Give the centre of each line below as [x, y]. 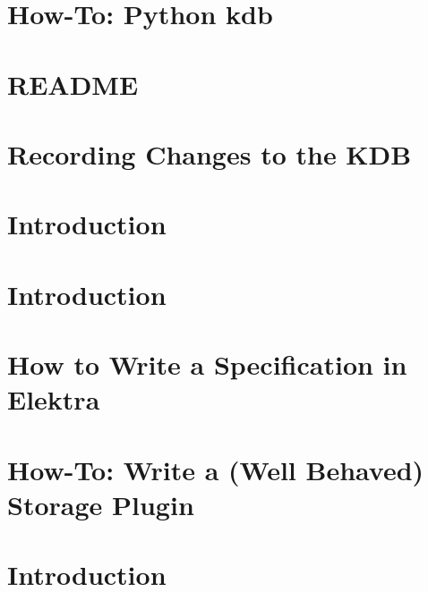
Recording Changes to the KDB [210, 153]
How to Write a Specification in [207, 364]
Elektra [54, 399]
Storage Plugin [101, 504]
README [73, 84]
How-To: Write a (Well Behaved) [216, 469]
